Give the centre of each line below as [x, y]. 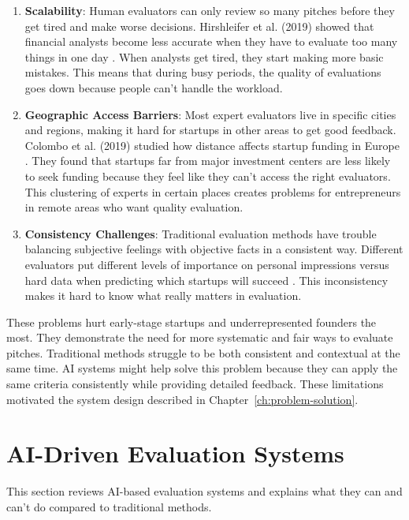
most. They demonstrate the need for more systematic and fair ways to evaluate [200, 337]
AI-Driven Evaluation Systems [175, 453]
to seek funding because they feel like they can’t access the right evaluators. [208, 176]
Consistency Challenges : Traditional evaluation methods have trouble [201, 233]
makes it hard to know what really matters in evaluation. [163, 296]
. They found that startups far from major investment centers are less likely [208, 161]
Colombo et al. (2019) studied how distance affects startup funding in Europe [212, 145]
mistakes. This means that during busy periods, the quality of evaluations [203, 72]
